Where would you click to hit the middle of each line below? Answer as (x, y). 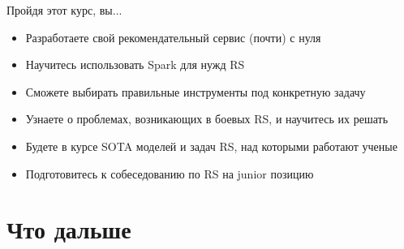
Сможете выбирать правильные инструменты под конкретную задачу (196, 91)
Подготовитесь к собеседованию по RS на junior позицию (170, 173)
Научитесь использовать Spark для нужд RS (135, 64)
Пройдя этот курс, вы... (64, 10)
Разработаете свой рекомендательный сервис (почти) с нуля (173, 37)
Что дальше (69, 229)
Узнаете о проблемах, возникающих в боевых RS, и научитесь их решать (207, 119)
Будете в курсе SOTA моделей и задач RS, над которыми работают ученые (211, 146)
